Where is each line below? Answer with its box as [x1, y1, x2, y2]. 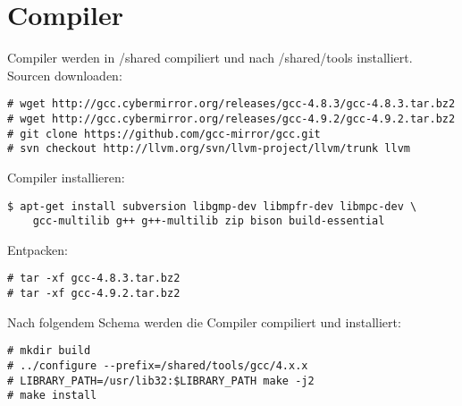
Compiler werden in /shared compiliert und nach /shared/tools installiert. [7, 48, 413, 67]
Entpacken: [7, 240, 68, 258]
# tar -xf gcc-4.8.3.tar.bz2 [7, 272, 181, 285]
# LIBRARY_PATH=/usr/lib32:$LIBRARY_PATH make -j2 [7, 374, 315, 387]
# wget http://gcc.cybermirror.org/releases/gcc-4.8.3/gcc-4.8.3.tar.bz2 [7, 97, 456, 111]
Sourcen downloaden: [7, 65, 122, 84]
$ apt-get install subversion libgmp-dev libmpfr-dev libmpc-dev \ [7, 199, 417, 213]
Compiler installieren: [7, 167, 125, 186]
